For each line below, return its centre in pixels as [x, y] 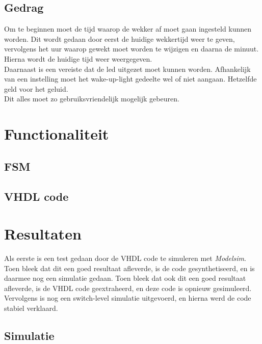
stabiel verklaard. [31, 308]
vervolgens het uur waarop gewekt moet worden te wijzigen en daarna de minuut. [132, 49]
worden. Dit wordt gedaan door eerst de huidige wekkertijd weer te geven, [120, 38]
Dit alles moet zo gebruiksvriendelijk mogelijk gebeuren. [92, 99]
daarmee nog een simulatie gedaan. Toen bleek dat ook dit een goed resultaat [125, 278]
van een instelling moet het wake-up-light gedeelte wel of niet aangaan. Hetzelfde [130, 79]
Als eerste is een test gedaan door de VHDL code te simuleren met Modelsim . [125, 258]
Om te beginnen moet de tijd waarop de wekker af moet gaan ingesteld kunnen [128, 29]
